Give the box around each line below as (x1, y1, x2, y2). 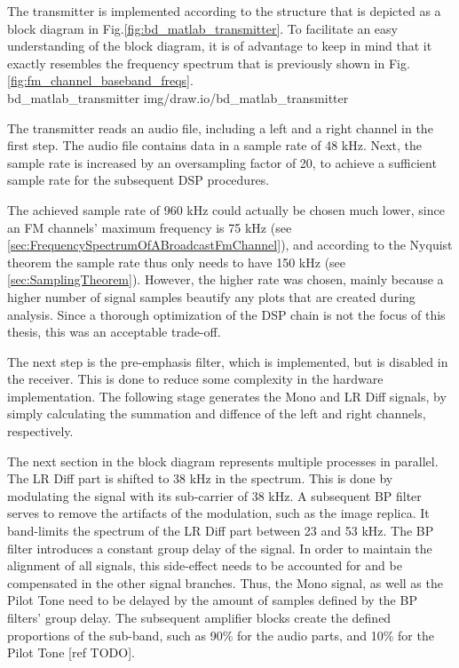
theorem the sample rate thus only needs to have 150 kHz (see (7, 252, 346, 271)
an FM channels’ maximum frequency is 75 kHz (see (7, 218, 292, 236)
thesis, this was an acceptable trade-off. (7, 322, 221, 341)
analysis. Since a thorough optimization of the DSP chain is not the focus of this (7, 305, 446, 323)
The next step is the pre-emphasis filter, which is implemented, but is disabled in (7, 352, 448, 370)
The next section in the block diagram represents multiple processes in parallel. (7, 451, 439, 470)
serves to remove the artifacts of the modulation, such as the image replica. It (7, 504, 430, 522)
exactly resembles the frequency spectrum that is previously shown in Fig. (7, 53, 410, 72)
